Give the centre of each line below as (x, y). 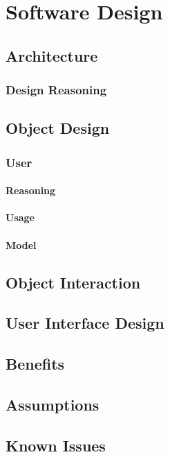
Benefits (35, 364)
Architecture (52, 55)
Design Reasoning (56, 90)
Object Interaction (73, 282)
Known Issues (56, 445)
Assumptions (53, 404)
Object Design (58, 128)
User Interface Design (85, 323)
